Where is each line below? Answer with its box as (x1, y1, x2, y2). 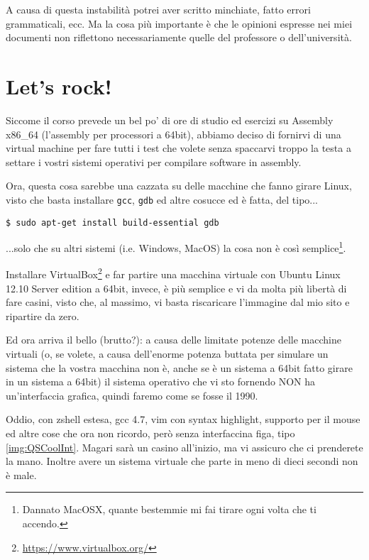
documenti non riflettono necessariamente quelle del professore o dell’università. (6, 30, 352, 45)
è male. (6, 467, 37, 482)
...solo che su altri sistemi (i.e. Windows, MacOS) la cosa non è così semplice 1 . (6, 238, 346, 255)
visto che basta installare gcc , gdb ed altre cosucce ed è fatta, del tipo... (6, 192, 318, 207)
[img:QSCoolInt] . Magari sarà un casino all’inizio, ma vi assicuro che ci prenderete (6, 439, 363, 454)
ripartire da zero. (6, 308, 79, 323)
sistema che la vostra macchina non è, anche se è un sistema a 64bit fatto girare (6, 360, 353, 375)
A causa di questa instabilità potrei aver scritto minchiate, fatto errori (6, 2, 311, 16)
